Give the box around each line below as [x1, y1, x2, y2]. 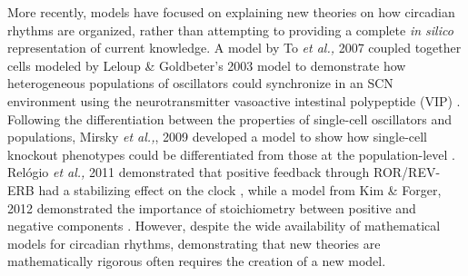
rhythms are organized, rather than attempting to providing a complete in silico [7, 20, 453, 39]
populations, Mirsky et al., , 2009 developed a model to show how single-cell [7, 127, 428, 146]
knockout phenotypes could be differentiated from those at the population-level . [7, 144, 455, 163]
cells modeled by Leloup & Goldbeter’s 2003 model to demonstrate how [7, 55, 406, 74]
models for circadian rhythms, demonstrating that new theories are [7, 233, 381, 252]
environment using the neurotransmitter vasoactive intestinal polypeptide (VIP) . [7, 91, 461, 110]
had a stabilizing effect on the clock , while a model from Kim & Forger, [38, 180, 442, 199]
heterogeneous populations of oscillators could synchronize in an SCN [7, 74, 393, 93]
